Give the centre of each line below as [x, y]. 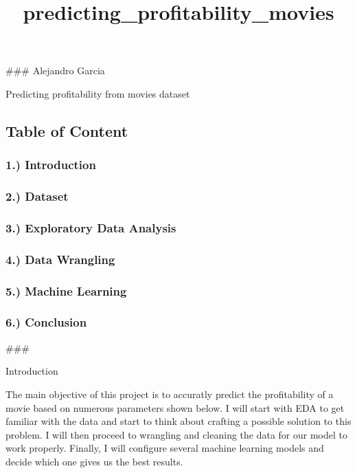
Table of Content [67, 130]
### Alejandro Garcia [55, 70]
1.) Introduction [51, 165]
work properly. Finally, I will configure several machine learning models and [165, 448]
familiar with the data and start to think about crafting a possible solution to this [178, 421]
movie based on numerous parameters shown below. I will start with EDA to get [175, 407]
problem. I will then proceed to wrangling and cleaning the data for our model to [177, 434]
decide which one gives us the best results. [94, 461]
